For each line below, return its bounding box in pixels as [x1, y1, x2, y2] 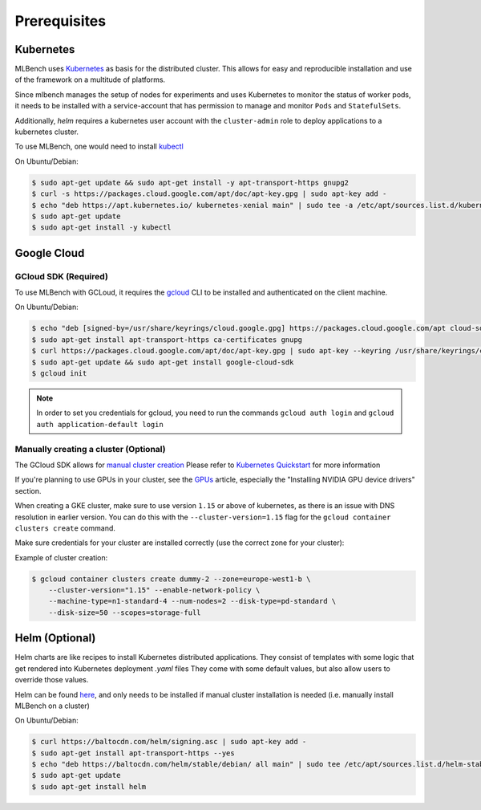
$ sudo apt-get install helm [31, 782, 147, 791]
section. [14, 486, 42, 495]
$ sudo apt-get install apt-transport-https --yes [31, 748, 236, 758]
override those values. [14, 675, 89, 685]
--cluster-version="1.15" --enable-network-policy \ [48, 586, 261, 595]
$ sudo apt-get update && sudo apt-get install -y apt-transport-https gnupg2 [31, 177, 349, 187]
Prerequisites [14, 12, 107, 30]
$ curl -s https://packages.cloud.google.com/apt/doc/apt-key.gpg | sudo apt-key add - [31, 189, 387, 198]
